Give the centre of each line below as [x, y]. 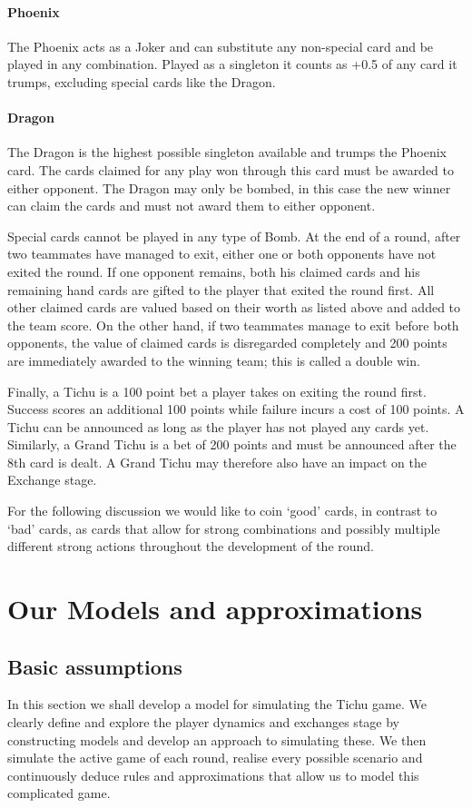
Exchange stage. [52, 480]
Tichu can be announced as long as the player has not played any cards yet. [218, 426]
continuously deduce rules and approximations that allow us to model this [213, 775]
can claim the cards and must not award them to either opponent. [192, 206]
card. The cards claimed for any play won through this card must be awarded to [231, 169]
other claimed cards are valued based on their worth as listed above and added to [234, 307]
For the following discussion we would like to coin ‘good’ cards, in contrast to [222, 511]
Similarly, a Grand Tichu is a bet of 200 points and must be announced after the [232, 444]
